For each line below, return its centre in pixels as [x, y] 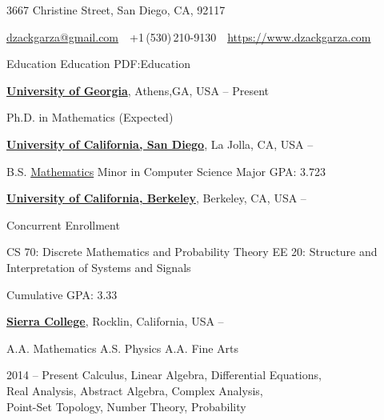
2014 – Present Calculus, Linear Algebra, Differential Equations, [164, 375]
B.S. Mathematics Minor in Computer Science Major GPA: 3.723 [166, 171]
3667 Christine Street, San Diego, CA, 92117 [116, 10]
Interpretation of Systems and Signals [99, 267]
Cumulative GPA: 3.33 [62, 294]
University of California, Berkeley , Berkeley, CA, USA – [156, 198]
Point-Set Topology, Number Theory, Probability [126, 406]
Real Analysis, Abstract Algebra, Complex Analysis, [135, 390]
